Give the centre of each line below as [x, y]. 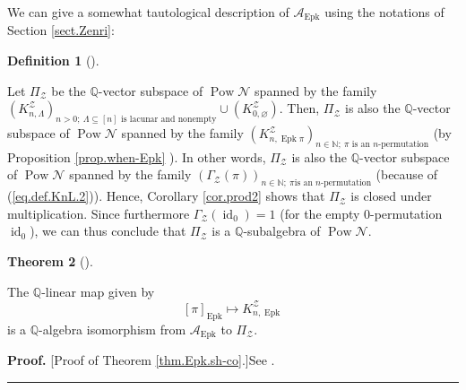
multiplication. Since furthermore [99, 213]
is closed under [391, 196]
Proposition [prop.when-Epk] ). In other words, [137, 156]
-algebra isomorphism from [112, 329]
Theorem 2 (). [50, 261]
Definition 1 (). [53, 61]
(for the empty [320, 213]
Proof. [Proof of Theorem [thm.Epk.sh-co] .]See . [141, 360]
